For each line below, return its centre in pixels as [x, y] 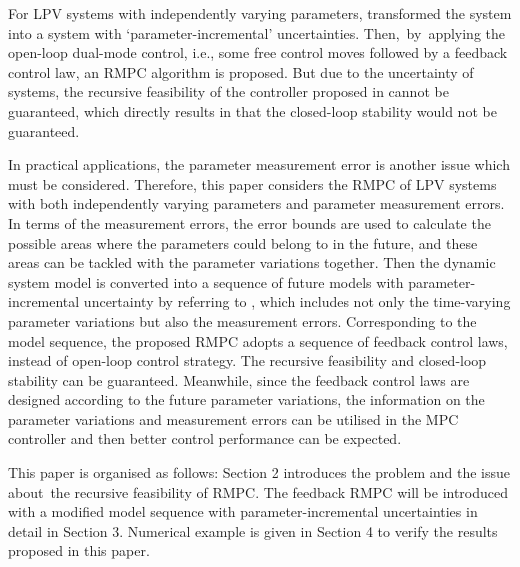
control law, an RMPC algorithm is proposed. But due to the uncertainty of [241, 71]
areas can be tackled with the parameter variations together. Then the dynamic [252, 262]
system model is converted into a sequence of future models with [206, 281]
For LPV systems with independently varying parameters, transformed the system [260, 13]
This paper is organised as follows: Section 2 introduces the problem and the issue [259, 472]
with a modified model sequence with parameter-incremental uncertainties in [243, 511]
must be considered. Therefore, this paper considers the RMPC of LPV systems [252, 183]
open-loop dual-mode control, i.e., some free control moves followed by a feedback [258, 52]
